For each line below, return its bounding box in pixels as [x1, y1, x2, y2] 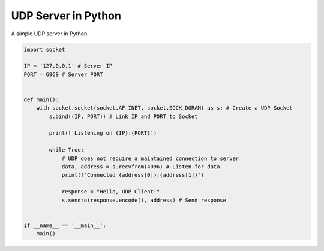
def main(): [23, 96, 59, 103]
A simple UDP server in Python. [11, 30, 89, 37]
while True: [49, 147, 84, 153]
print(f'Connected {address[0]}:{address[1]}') [61, 171, 205, 179]
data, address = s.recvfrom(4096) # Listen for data [61, 164, 220, 170]
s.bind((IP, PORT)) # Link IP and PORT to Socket [49, 113, 198, 120]
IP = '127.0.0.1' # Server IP [23, 63, 113, 69]
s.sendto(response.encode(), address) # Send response [61, 196, 227, 204]
